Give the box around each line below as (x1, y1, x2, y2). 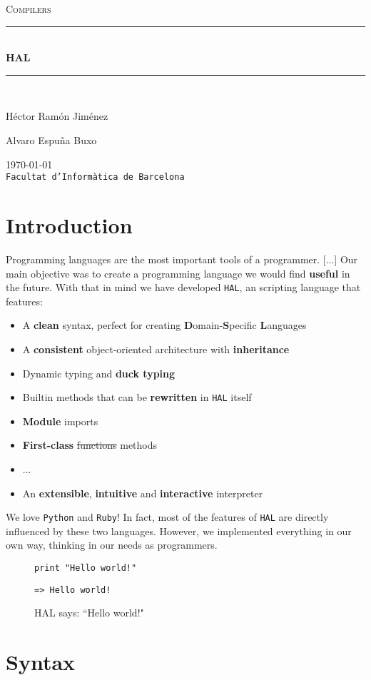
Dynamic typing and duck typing (22, 365, 176, 380)
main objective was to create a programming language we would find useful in (6, 265, 350, 280)
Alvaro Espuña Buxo (6, 132, 97, 147)
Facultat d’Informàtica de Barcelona (6, 172, 185, 183)
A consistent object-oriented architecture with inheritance (22, 341, 290, 356)
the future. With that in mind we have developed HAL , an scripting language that (6, 280, 361, 295)
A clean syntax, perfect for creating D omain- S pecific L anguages (22, 318, 307, 333)
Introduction (6, 210, 133, 239)
